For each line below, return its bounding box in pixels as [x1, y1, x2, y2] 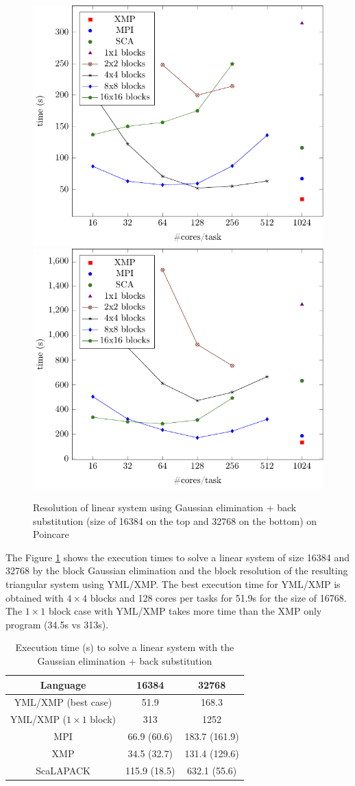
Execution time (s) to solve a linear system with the [15, 640, 234, 654]
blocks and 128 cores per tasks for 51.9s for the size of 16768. [90, 590, 347, 604]
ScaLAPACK [36, 763, 90, 777]
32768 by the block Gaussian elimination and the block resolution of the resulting [5, 563, 348, 578]
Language [40, 677, 86, 691]
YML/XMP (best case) [14, 695, 112, 709]
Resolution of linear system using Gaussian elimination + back [33, 500, 297, 515]
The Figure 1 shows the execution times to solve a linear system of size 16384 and [5, 550, 350, 564]
